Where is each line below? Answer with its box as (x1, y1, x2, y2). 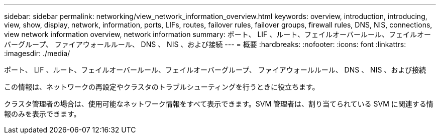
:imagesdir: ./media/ (4, 49, 70, 57)
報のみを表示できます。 (4, 109, 81, 118)
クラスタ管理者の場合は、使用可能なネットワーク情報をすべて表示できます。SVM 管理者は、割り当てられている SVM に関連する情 (4, 99, 433, 108)
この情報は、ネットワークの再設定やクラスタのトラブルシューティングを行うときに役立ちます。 (4, 82, 319, 91)
